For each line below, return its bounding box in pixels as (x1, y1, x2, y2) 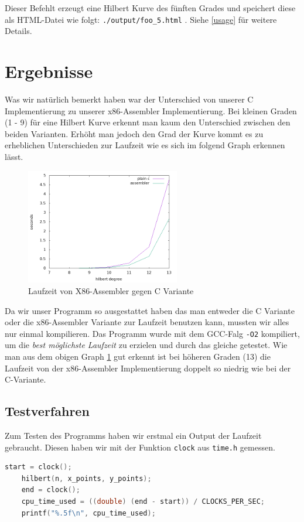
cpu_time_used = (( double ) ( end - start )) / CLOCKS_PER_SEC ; (21, 497, 265, 506)
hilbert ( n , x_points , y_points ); (21, 474, 152, 483)
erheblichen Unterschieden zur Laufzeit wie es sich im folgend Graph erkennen (5, 139, 285, 151)
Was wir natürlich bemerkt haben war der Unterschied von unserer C (5, 93, 254, 105)
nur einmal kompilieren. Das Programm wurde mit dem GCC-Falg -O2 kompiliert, (5, 327, 300, 339)
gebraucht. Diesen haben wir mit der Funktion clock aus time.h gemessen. (5, 441, 275, 453)
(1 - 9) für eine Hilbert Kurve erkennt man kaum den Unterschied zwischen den (5, 116, 291, 128)
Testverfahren (5, 402, 90, 420)
